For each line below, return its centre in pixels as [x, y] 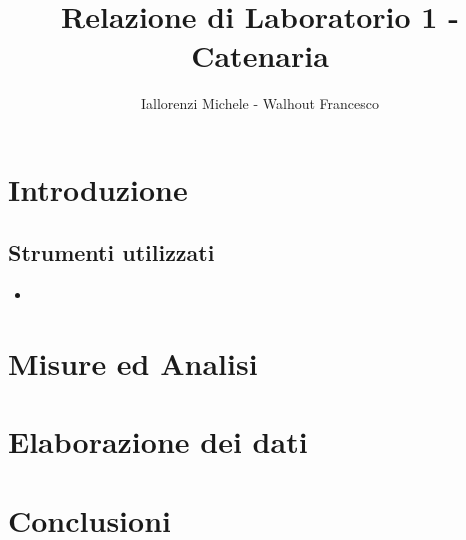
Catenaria [260, 55]
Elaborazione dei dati [158, 441]
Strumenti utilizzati [111, 252]
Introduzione [98, 188]
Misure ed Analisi [133, 363]
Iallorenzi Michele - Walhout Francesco [260, 103]
